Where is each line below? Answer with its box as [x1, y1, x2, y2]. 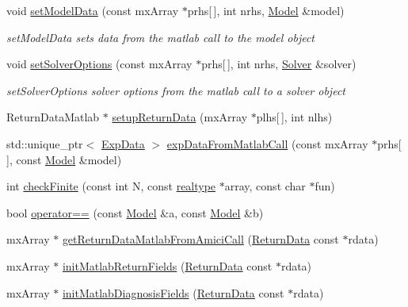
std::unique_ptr [6, 135, 83, 152]
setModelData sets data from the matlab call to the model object [6, 29, 315, 45]
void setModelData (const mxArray [6, 2, 179, 18]
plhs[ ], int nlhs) [256, 109, 333, 125]
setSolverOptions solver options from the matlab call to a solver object [6, 82, 345, 98]
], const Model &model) [6, 151, 122, 167]
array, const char [224, 178, 306, 194]
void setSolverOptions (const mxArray [6, 56, 193, 72]
